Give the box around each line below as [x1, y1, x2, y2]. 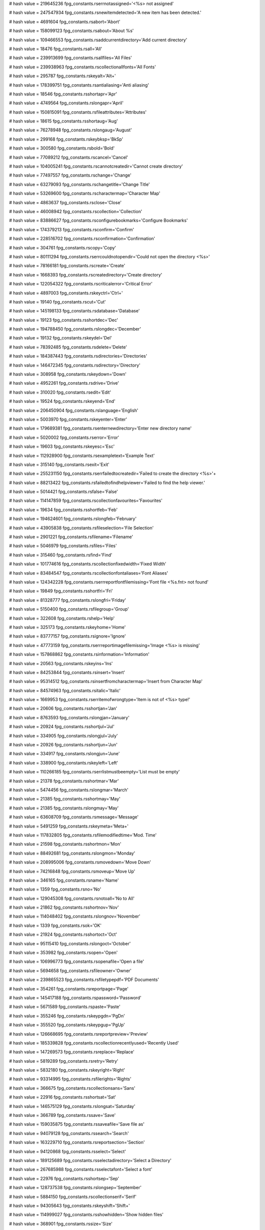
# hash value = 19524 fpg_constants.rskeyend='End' [9, 399, 116, 404]
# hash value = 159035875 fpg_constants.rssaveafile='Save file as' [9, 1121, 145, 1127]
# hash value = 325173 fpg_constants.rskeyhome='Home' [9, 624, 126, 630]
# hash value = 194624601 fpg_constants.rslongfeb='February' [9, 516, 137, 522]
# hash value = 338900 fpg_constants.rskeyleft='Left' [9, 760, 118, 766]
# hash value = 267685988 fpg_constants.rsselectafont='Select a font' [9, 1167, 153, 1172]
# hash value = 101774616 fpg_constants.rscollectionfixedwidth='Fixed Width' [9, 561, 167, 567]
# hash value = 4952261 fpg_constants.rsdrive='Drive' [9, 380, 119, 386]
